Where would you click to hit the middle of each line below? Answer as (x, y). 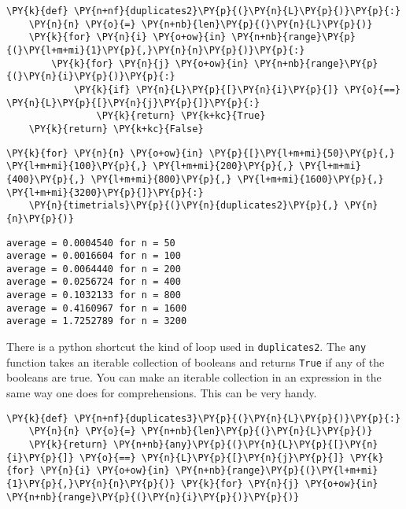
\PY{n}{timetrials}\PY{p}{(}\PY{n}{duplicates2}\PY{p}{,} (184, 206)
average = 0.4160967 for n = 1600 (97, 308)
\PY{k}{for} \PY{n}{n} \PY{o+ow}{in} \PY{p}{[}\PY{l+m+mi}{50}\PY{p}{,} (201, 153)
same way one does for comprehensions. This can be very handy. (162, 393)
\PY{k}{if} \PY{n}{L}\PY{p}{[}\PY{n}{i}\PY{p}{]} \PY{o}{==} (237, 89)
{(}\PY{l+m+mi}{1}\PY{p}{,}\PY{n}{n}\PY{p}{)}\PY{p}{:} (156, 50)
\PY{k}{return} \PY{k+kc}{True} (181, 116)
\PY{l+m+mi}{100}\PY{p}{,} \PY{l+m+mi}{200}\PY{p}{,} (150, 166)
